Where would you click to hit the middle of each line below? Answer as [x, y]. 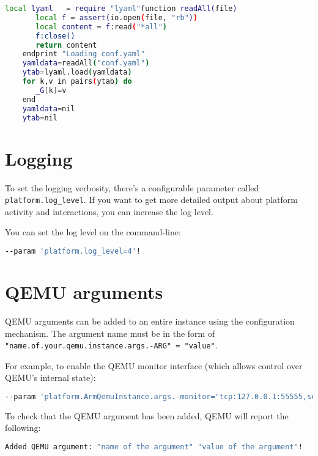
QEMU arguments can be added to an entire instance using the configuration [150, 321]
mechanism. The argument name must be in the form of [110, 333]
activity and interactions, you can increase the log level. [109, 211]
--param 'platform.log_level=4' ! [73, 251]
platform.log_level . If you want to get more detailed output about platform [151, 200]
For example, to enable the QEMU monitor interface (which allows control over [154, 365]
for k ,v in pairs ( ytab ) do [77, 81]
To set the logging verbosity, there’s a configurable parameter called [132, 187]
